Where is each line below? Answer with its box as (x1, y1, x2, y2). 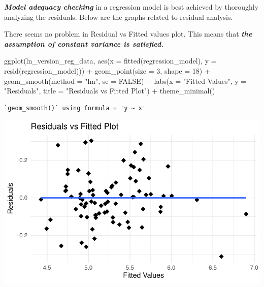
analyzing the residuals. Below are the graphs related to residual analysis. (4, 11, 233, 22)
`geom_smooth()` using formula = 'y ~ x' (4, 104, 146, 112)
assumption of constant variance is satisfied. (4, 38, 164, 49)
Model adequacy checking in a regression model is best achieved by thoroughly (4, 2, 259, 12)
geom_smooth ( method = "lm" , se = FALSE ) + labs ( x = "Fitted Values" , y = (4, 75, 247, 86)
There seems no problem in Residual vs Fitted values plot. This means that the (4, 28, 252, 39)
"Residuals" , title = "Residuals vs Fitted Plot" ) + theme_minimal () (4, 85, 215, 96)
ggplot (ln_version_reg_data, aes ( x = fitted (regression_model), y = (4, 55, 217, 66)
